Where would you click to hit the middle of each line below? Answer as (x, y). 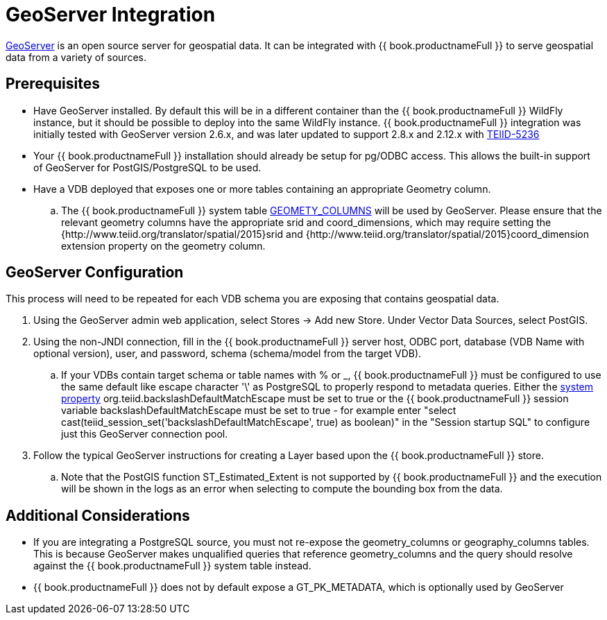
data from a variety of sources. (76, 57)
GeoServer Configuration (95, 273)
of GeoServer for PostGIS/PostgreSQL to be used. (147, 167)
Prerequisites (53, 84)
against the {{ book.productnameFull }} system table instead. (172, 566)
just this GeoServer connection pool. (145, 434)
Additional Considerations (98, 515)
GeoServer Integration (111, 15)
